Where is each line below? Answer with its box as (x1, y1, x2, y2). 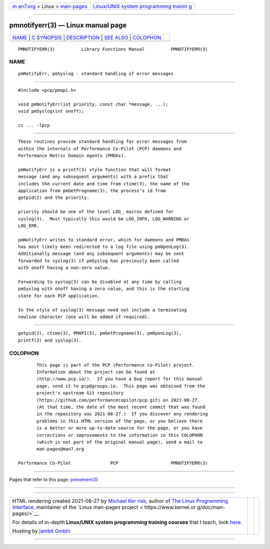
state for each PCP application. (18, 293, 100, 299)
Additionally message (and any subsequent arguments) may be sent (18, 251, 184, 256)
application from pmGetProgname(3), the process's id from (18, 188, 166, 193)
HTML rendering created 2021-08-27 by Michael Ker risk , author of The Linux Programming (12, 497, 228, 504)
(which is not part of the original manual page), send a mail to (36, 439, 203, 445)
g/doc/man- (196, 503, 225, 510)
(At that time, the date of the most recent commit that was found (36, 404, 205, 410)
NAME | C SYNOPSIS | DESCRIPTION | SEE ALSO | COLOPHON (12, 34, 161, 41)
